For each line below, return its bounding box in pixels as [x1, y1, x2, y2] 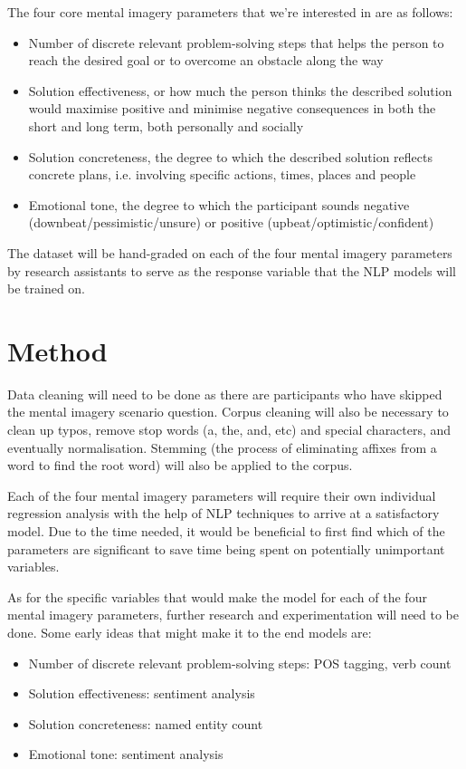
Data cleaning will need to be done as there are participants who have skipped [7, 384, 442, 403]
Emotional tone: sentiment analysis [28, 745, 223, 764]
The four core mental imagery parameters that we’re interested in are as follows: [7, 3, 453, 21]
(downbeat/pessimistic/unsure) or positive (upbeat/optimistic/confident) [28, 213, 434, 232]
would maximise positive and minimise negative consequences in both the [28, 99, 436, 118]
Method [7, 332, 108, 369]
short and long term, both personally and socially [28, 116, 304, 135]
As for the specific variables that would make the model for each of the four [7, 587, 427, 606]
